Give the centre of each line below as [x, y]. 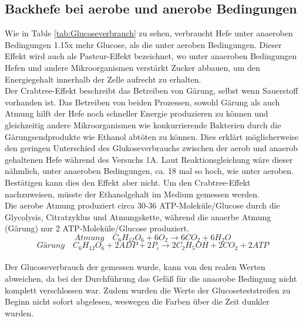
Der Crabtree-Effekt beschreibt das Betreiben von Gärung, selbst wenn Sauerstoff [151, 91]
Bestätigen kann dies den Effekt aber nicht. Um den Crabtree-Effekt [128, 182]
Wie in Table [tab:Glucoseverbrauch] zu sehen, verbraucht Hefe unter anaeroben [149, 33]
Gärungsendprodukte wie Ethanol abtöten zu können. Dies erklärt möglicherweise [152, 136]
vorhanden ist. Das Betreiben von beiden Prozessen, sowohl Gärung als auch [142, 102]
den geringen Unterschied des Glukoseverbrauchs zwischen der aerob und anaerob [151, 148]
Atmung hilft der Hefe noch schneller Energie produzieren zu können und [137, 113]
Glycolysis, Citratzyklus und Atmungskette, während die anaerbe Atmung [138, 216]
